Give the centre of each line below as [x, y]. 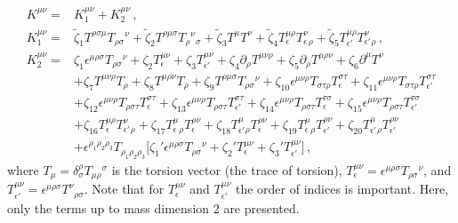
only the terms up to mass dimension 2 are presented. [153, 207]
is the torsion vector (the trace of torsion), [227, 169]
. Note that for [124, 189]
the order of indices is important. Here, [342, 189]
